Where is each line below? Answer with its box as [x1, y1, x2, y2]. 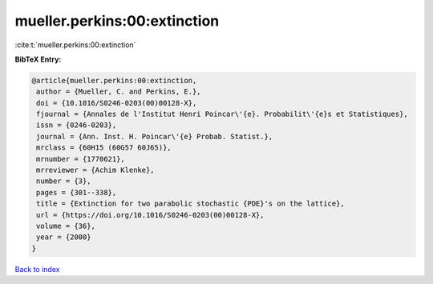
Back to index [14, 264, 60, 274]
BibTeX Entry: [14, 54, 62, 64]
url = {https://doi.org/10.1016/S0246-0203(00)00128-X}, [36, 210, 265, 219]
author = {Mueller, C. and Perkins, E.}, [36, 87, 201, 96]
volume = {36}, [36, 222, 96, 230]
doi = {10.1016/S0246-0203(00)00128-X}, [36, 98, 197, 107]
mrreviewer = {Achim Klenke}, [36, 166, 156, 175]
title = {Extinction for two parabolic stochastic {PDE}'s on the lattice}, [36, 199, 345, 208]
